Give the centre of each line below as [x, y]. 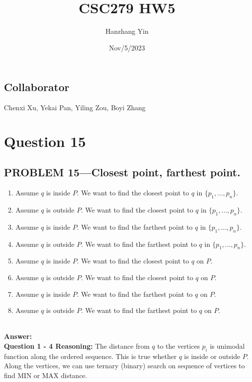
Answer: [18, 336]
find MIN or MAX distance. [46, 375]
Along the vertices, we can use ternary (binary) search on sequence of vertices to [125, 366]
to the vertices [178, 346]
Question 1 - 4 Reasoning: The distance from [77, 346]
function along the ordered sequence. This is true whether [90, 356]
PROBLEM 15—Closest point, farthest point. [122, 172]
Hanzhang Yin [127, 31]
